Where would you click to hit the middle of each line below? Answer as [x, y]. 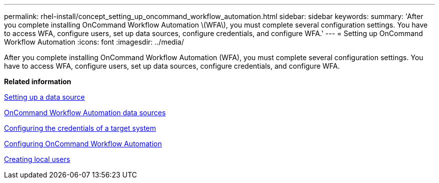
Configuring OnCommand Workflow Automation [83, 144]
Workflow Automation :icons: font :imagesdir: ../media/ [94, 42]
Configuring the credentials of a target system [80, 128]
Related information [38, 81]
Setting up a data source [45, 97]
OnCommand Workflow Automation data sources [85, 113]
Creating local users [37, 159]
